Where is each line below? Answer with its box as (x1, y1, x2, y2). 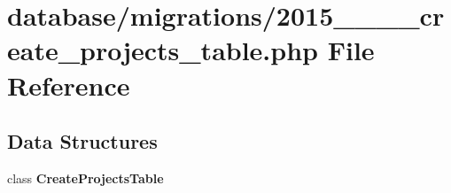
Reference (7, 66, 130, 103)
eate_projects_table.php (7, 32, 318, 68)
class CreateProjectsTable (7, 168, 164, 187)
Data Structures (7, 127, 158, 155)
